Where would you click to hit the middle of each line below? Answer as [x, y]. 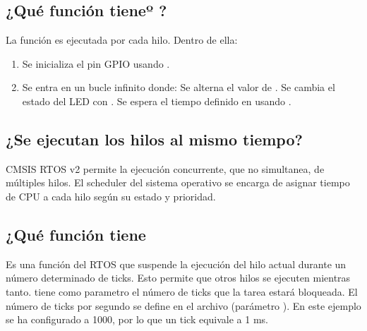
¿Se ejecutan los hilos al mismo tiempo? [154, 139]
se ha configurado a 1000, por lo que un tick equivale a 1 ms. [137, 319]
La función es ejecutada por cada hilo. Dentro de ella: [122, 40]
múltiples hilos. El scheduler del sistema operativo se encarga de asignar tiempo [178, 182]
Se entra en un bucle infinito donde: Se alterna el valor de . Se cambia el [179, 87]
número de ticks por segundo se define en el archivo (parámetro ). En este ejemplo [183, 305]
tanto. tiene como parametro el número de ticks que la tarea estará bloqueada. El [182, 291]
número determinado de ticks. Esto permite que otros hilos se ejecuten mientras [178, 278]
